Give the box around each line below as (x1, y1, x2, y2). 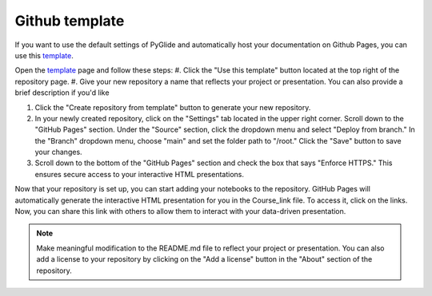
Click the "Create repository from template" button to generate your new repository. (34, 102, 311, 112)
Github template (14, 12, 125, 30)
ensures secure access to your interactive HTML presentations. (34, 169, 244, 179)
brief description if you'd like (14, 88, 110, 97)
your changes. (34, 148, 83, 157)
